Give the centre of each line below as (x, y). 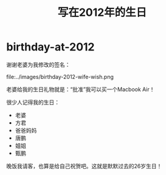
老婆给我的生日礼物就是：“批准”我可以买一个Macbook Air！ (81, 89)
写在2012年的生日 (102, 12)
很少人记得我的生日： (33, 102)
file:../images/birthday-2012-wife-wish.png (60, 77)
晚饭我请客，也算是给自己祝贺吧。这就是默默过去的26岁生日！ (84, 166)
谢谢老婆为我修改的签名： (38, 64)
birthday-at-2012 (50, 47)
